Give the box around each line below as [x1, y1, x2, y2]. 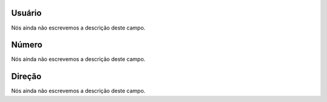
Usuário [11, 8, 42, 18]
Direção [11, 71, 42, 81]
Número [11, 40, 42, 50]
